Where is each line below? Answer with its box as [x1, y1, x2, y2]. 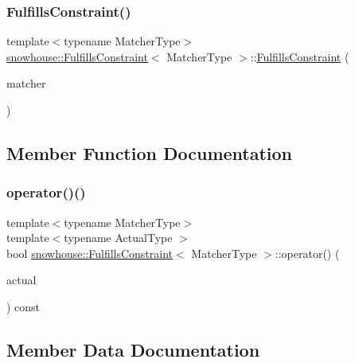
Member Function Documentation [6, 140, 293, 165]
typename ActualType [64, 229, 173, 246]
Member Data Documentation [6, 337, 260, 361]
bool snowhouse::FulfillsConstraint [6, 244, 174, 261]
